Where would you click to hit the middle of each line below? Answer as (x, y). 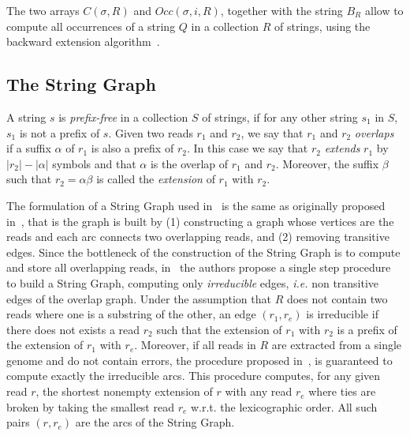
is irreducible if (342, 314)
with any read (259, 391)
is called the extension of (156, 179)
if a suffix (29, 148)
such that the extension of (219, 329)
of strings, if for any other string (280, 117)
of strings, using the (322, 26)
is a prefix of (367, 329)
